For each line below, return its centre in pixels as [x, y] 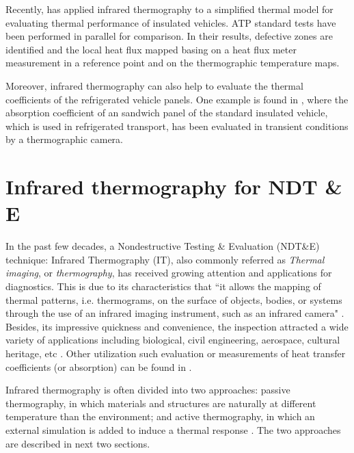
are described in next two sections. [78, 443]
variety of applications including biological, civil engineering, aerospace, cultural [173, 340]
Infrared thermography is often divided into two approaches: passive [148, 390]
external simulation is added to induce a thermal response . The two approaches [173, 429]
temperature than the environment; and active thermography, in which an [160, 416]
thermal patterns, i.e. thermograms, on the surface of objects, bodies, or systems [174, 299]
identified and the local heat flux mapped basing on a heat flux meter [151, 49]
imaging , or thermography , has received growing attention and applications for [169, 273]
